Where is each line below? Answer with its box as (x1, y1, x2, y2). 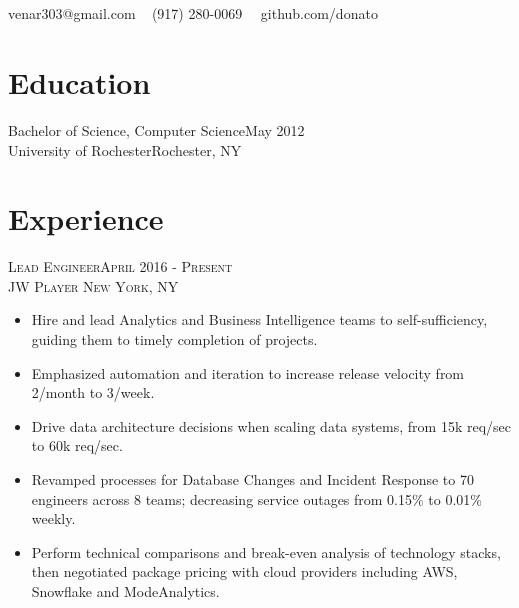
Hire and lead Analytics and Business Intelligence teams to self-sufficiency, (31, 309, 488, 330)
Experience (8, 198, 164, 239)
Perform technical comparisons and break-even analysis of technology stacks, (31, 541, 501, 562)
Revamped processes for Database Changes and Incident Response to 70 (31, 468, 474, 489)
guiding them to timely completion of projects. (31, 329, 318, 349)
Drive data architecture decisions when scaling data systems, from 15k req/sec (31, 415, 512, 436)
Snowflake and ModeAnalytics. (31, 580, 220, 601)
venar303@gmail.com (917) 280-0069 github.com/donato (8, 3, 378, 24)
